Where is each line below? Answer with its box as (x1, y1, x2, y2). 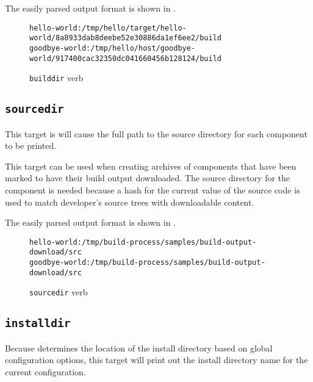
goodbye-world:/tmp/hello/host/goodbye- (29, 43, 196, 52)
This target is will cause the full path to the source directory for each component (5, 127, 308, 140)
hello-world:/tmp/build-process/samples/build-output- (29, 237, 257, 247)
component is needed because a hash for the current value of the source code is (5, 184, 300, 196)
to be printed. (5, 139, 57, 152)
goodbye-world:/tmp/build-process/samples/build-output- (29, 258, 265, 267)
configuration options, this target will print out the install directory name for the (5, 353, 308, 366)
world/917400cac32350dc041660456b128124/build (29, 54, 221, 63)
